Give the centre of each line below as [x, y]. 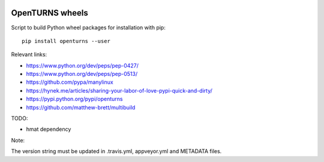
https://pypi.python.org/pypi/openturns [74, 99]
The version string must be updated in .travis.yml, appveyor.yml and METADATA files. [116, 151]
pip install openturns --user [66, 41]
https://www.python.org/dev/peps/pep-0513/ [82, 74]
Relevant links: [29, 54]
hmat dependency [49, 129]
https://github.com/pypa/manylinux [70, 82]
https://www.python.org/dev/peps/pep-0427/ [82, 65]
